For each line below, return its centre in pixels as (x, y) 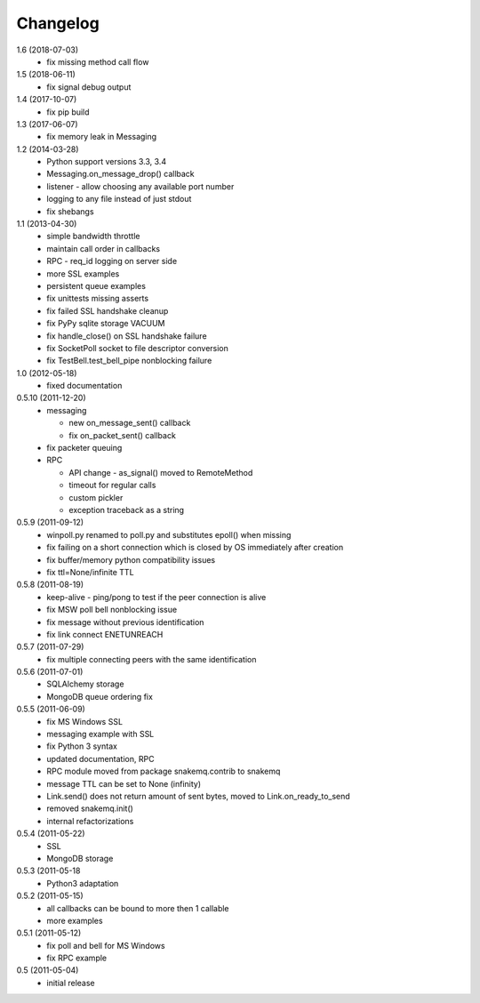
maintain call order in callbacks (104, 248)
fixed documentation (84, 386)
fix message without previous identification (125, 622)
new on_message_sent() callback (130, 423)
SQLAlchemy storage (85, 684)
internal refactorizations (90, 821)
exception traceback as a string (127, 510)
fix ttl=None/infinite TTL (90, 572)
